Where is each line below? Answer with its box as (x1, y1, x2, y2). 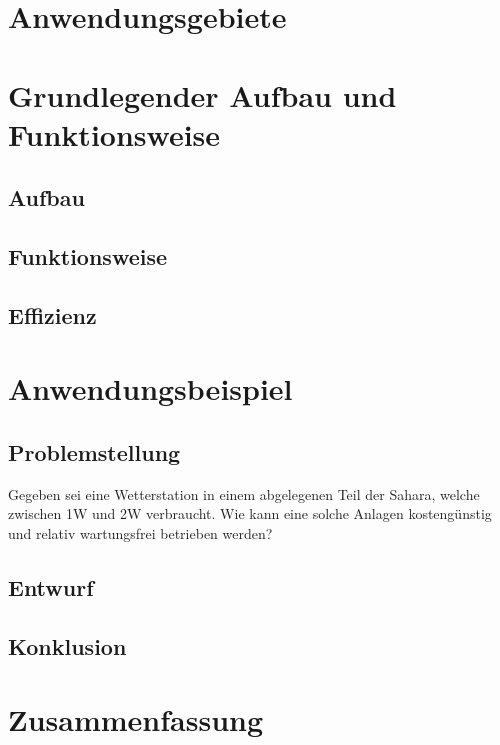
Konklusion (8, 630, 127, 661)
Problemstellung (8, 437, 181, 468)
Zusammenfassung (8, 699, 264, 740)
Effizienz (8, 299, 97, 330)
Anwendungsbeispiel (8, 368, 293, 409)
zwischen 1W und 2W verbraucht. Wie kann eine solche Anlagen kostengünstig (8, 503, 492, 524)
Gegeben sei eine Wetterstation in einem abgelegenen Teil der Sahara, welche (8, 483, 480, 504)
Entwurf (8, 572, 94, 603)
